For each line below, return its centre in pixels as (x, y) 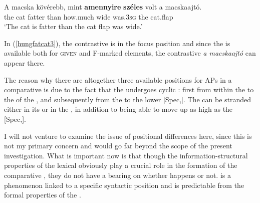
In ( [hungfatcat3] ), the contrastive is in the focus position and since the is (117, 43)
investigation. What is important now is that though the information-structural (126, 155)
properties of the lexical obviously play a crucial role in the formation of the (121, 165)
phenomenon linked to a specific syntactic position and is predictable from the (124, 185)
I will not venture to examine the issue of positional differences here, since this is (128, 136)
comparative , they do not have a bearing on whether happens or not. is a (117, 175)
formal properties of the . (43, 195)
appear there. (25, 62)
